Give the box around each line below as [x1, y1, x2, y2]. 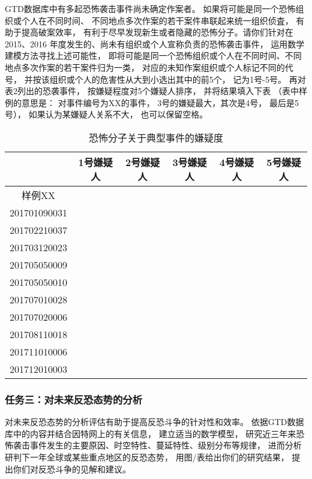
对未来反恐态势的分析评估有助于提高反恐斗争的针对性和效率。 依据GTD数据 [5, 415, 304, 428]
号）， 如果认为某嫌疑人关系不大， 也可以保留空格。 [5, 108, 208, 120]
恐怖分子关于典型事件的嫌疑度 [88, 130, 223, 144]
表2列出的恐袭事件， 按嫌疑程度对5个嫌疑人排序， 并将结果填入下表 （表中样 [5, 85, 307, 97]
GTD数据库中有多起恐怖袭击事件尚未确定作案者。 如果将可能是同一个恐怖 [5, 2, 296, 14]
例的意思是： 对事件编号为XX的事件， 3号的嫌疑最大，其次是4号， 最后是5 [5, 96, 299, 109]
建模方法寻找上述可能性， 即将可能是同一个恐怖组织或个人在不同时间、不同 [5, 49, 302, 62]
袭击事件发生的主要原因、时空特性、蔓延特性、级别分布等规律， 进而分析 [13, 439, 302, 451]
